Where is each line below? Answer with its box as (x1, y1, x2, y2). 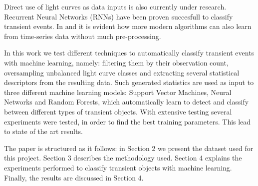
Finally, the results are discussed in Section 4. (4, 172, 144, 182)
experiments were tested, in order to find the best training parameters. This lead (4, 116, 251, 126)
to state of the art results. (4, 126, 83, 136)
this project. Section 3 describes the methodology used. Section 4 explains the (4, 152, 242, 163)
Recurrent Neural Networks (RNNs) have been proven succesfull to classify (4, 11, 233, 21)
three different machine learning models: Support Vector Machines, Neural (4, 86, 232, 97)
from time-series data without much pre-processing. (4, 30, 161, 41)
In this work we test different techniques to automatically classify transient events (4, 47, 255, 58)
